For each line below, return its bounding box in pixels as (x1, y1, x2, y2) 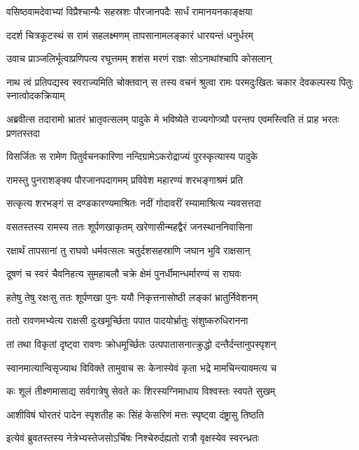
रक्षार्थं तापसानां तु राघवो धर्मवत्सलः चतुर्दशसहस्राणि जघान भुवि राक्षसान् (6, 242, 251, 257)
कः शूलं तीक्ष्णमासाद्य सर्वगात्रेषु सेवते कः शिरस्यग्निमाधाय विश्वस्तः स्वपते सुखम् (6, 384, 276, 398)
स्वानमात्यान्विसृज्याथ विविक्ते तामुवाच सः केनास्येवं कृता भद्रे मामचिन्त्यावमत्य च (6, 360, 277, 375)
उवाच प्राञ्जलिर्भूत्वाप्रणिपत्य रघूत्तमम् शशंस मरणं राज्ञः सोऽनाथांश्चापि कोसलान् (6, 51, 272, 66)
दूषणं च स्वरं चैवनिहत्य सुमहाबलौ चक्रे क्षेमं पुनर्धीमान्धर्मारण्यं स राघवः (6, 266, 241, 281)
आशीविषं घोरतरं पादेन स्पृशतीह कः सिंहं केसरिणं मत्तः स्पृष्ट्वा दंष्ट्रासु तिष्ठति (6, 407, 265, 421)
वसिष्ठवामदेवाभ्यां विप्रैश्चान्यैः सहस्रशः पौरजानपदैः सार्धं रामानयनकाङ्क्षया (6, 4, 253, 18)
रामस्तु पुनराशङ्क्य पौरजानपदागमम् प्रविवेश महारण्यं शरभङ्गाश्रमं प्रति (6, 172, 244, 187)
